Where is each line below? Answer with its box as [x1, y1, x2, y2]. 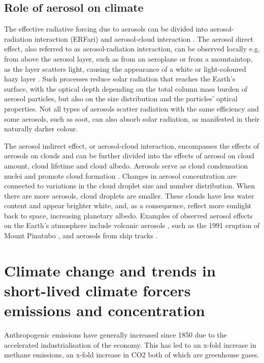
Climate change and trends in [4, 260, 216, 281]
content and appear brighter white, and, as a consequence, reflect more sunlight [4, 200, 252, 211]
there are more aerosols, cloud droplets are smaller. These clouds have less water [4, 190, 254, 201]
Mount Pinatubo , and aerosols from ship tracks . [4, 230, 158, 241]
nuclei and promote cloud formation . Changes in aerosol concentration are [4, 170, 237, 181]
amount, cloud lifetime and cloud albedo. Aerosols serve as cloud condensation [4, 160, 248, 171]
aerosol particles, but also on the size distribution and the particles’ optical [4, 93, 238, 104]
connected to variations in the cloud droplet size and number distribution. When [4, 180, 255, 191]
